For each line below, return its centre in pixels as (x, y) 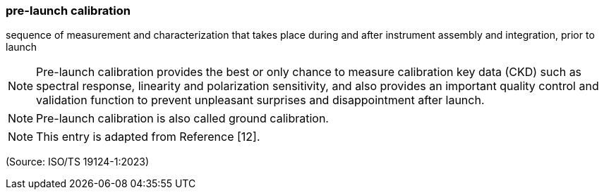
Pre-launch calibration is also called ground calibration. (182, 119)
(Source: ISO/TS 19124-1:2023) (78, 162)
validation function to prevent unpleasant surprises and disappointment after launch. (260, 100)
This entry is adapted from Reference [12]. (148, 137)
